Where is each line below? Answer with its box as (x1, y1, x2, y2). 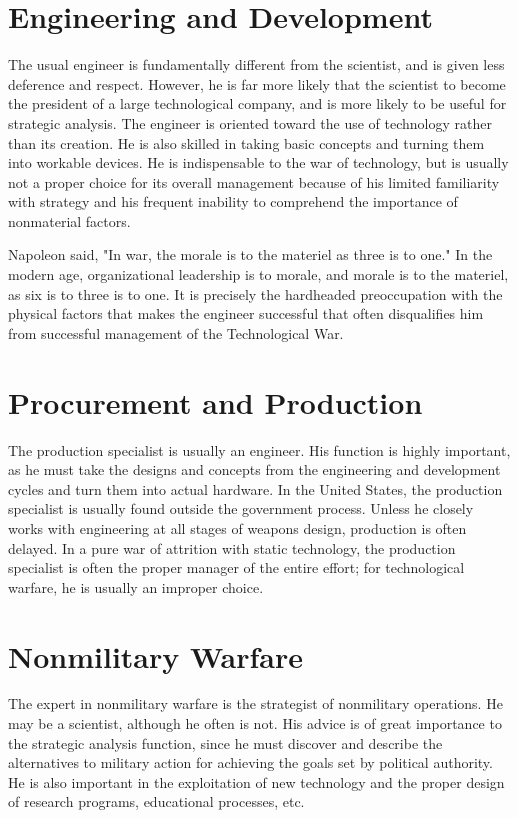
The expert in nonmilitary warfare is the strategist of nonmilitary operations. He (8, 693, 503, 714)
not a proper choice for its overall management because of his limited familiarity (8, 171, 500, 192)
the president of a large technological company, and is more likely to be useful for (8, 93, 507, 114)
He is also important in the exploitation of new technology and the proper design (8, 771, 505, 792)
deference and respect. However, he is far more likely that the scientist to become (8, 73, 506, 94)
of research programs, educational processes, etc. (8, 791, 305, 812)
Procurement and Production (8, 381, 423, 422)
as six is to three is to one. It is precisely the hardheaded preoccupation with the (8, 283, 503, 304)
